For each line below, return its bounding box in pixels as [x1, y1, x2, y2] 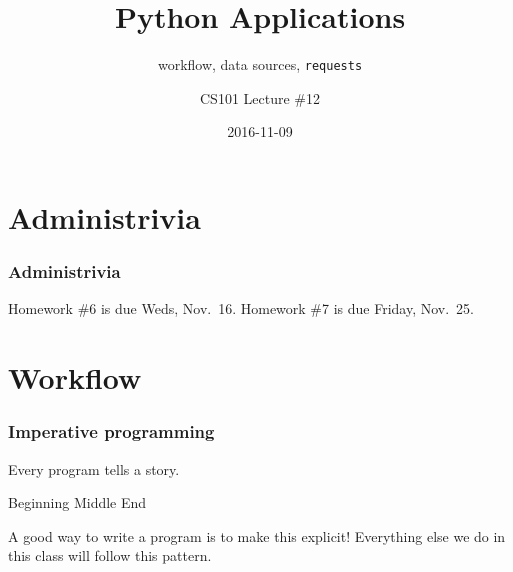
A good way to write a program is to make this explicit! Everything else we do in [8, 525, 506, 546]
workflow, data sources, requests [157, 54, 363, 75]
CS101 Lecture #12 [200, 87, 320, 108]
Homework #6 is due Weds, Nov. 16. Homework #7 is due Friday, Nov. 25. [8, 298, 475, 319]
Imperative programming [8, 419, 215, 444]
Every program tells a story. [8, 458, 180, 479]
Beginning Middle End [8, 492, 147, 513]
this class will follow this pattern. [8, 545, 212, 566]
